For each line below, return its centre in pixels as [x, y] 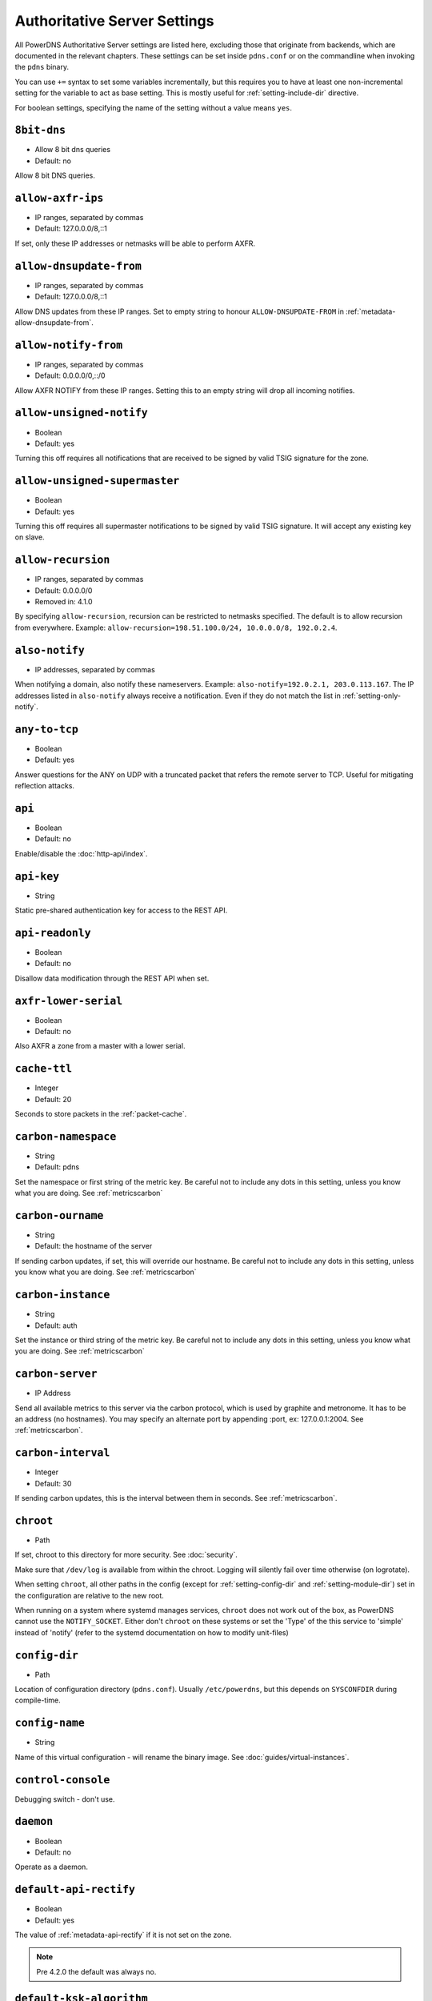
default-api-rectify [75, 1890]
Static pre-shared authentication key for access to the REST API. [121, 910]
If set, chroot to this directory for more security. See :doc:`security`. [126, 1555]
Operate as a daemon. [51, 1867]
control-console [62, 1780]
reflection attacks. [45, 786]
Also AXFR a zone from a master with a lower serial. [100, 1046]
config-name [50, 1723]
